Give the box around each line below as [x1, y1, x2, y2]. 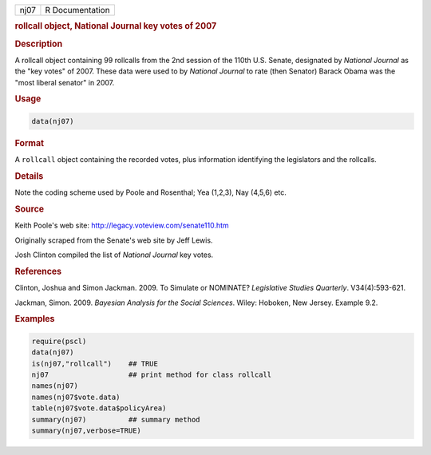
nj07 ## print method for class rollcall [31, 370, 272, 379]
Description [14, 38, 63, 49]
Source [14, 204, 45, 215]
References [14, 266, 62, 277]
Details [14, 170, 44, 181]
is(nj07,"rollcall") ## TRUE [31, 359, 159, 368]
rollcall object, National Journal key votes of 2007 [14, 21, 217, 32]
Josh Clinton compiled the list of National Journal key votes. [14, 250, 214, 259]
